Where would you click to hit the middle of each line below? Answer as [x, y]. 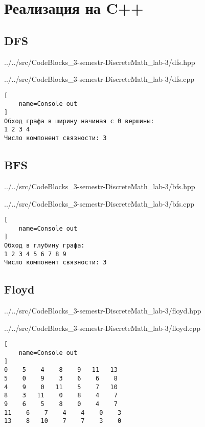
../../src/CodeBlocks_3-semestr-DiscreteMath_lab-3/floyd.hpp [103, 311]
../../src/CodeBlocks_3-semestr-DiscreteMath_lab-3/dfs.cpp [99, 79]
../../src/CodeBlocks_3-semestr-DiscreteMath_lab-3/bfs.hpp [100, 186]
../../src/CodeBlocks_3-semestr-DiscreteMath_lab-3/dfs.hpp [100, 62]
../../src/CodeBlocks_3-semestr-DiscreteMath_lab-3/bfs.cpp [99, 203]
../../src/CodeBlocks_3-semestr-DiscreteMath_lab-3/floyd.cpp [102, 328]
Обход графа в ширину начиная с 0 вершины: [79, 121]
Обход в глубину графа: [44, 246]
